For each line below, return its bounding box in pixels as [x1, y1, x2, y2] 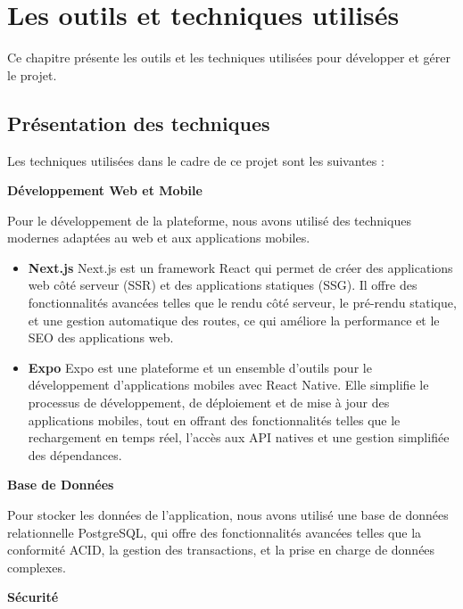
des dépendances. [28, 445, 122, 464]
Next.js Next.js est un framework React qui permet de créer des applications [28, 258, 453, 276]
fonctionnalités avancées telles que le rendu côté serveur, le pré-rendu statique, [28, 293, 457, 312]
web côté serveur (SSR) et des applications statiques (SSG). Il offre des [28, 276, 418, 294]
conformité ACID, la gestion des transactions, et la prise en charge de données [7, 540, 435, 559]
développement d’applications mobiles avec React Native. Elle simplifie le [28, 375, 429, 394]
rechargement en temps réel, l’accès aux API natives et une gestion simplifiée [28, 428, 450, 447]
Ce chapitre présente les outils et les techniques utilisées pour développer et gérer [7, 48, 451, 67]
